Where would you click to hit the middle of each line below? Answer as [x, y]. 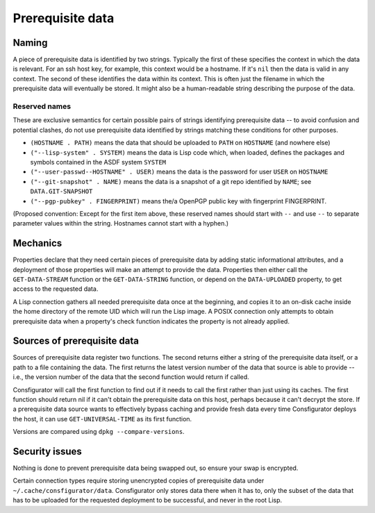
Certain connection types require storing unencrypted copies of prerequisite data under [139, 481]
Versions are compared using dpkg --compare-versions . [99, 432]
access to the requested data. [56, 289]
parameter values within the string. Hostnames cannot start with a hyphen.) [121, 224]
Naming [30, 43]
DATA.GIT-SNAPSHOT [61, 192]
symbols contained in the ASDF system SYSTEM [98, 162]
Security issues [48, 451]
